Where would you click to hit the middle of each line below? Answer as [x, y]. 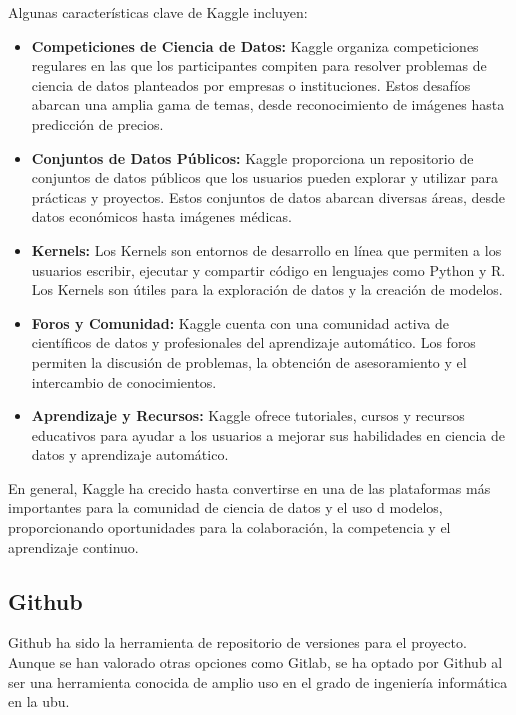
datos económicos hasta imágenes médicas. [161, 216]
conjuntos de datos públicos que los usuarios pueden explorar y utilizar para [264, 177]
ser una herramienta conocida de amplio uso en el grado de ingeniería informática [258, 681]
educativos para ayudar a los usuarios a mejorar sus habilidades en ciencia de [268, 434]
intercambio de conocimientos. [124, 381]
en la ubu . [39, 701]
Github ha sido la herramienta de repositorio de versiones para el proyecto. [237, 642]
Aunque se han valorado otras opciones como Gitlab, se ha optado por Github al [255, 662]
